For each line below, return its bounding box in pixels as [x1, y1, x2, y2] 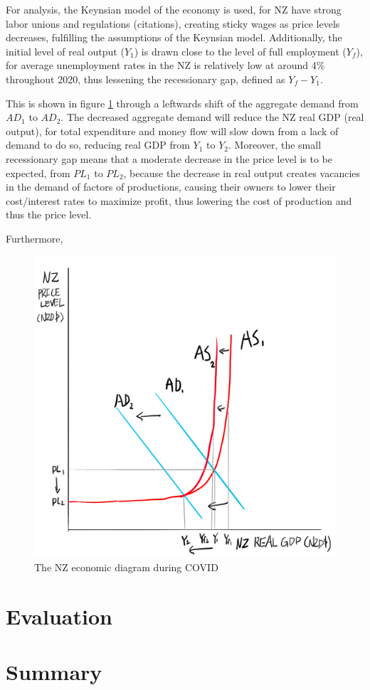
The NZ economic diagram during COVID [34, 560, 218, 575]
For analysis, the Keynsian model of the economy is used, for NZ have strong [6, 2, 342, 16]
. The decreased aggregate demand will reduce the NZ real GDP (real [60, 110, 364, 124]
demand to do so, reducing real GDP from [6, 137, 190, 152]
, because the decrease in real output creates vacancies [123, 165, 361, 180]
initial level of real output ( [6, 43, 125, 58]
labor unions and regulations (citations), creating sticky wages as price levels [6, 16, 340, 31]
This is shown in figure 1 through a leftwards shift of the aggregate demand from [6, 95, 359, 110]
